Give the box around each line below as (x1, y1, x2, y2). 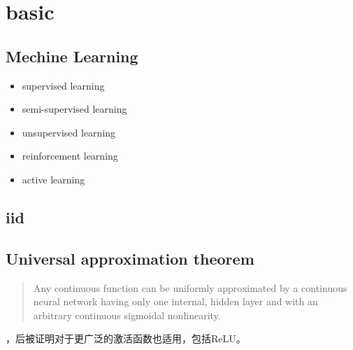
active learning (22, 171, 85, 186)
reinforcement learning (22, 148, 118, 163)
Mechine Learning (6, 45, 138, 66)
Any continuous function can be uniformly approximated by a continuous (33, 280, 347, 295)
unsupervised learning (22, 125, 116, 139)
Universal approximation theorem (6, 247, 254, 269)
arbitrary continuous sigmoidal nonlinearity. (33, 307, 221, 322)
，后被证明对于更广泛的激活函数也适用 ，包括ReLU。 (6, 331, 246, 346)
